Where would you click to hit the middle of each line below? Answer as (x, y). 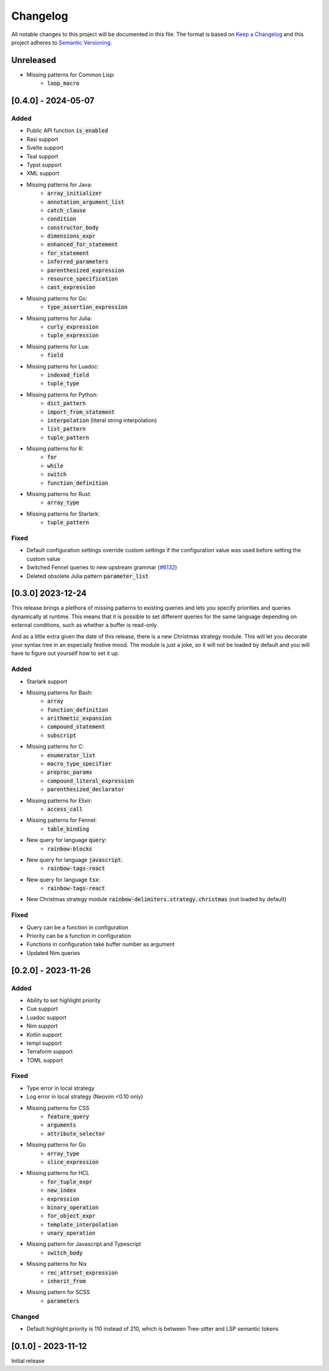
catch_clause (67, 210)
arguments (62, 1125)
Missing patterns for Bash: (59, 692)
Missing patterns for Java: (59, 185)
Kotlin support (44, 1034)
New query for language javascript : (75, 860)
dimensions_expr (71, 236)
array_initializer (75, 193)
